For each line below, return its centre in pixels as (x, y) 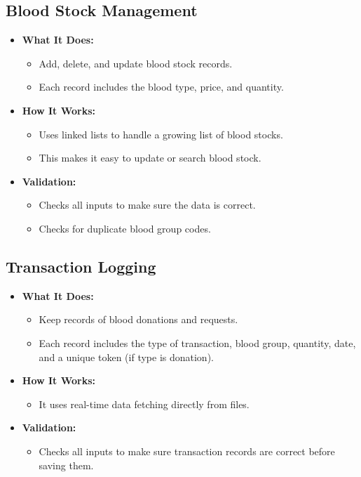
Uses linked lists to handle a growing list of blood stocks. (161, 134)
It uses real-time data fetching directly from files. (144, 404)
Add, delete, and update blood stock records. (136, 63)
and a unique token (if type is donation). (126, 357)
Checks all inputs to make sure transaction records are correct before (187, 451)
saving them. (66, 465)
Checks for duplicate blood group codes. (125, 228)
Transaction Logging (81, 266)
